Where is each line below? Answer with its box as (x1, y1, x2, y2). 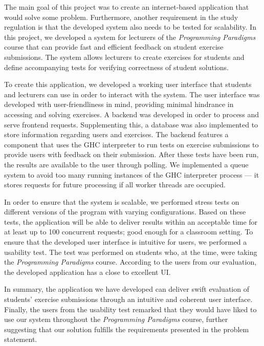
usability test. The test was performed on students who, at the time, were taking (4, 246, 257, 257)
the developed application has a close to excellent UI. (4, 266, 171, 277)
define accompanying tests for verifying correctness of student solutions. (4, 61, 229, 72)
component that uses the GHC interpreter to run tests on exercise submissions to (4, 139, 259, 149)
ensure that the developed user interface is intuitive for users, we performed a (4, 236, 247, 247)
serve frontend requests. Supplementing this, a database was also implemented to (4, 119, 258, 129)
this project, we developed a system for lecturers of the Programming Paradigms (4, 31, 256, 42)
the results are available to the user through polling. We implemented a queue (4, 159, 249, 169)
